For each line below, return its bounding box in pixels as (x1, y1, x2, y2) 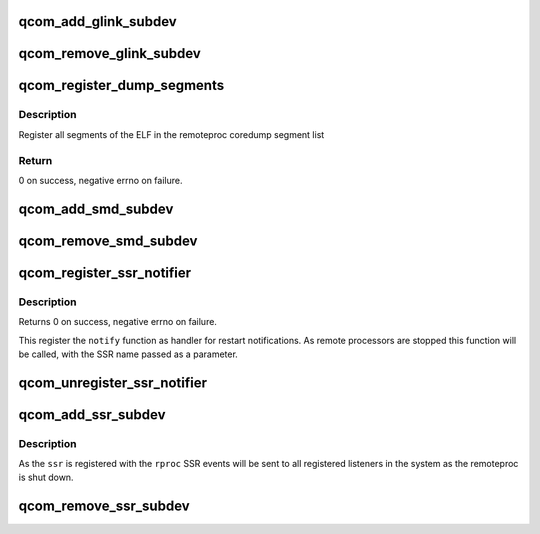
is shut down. (18, 471, 74, 484)
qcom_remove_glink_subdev (18, 45, 202, 62)
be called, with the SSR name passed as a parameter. (18, 348, 239, 360)
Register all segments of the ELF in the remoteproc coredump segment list (18, 128, 325, 140)
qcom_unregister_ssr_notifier (18, 374, 207, 391)
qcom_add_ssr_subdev (18, 406, 166, 423)
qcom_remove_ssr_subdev (18, 498, 190, 515)
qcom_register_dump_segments (18, 77, 225, 94)
